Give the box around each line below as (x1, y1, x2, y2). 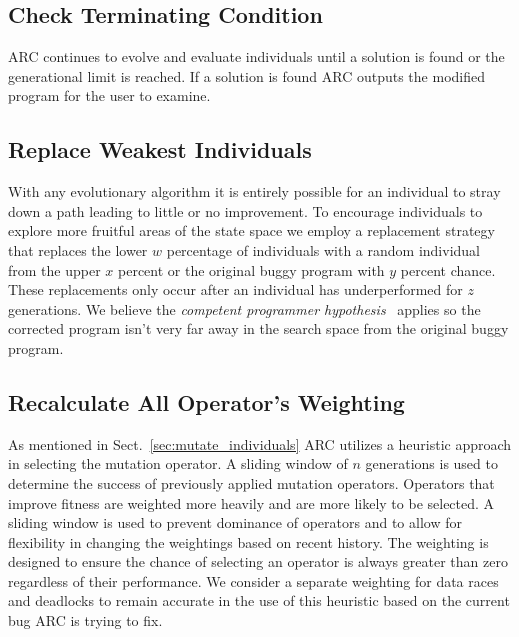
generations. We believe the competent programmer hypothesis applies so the (8, 298, 481, 319)
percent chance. (400, 259, 496, 280)
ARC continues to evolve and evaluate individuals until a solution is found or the (8, 46, 505, 67)
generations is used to (365, 453, 498, 474)
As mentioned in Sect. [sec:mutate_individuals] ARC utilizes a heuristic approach (8, 433, 512, 454)
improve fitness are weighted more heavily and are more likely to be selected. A (8, 492, 495, 513)
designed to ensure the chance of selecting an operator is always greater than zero (8, 551, 508, 572)
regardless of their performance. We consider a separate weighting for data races (8, 570, 499, 591)
